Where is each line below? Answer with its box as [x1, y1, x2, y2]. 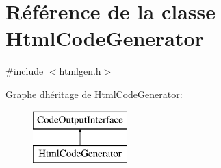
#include [5, 64, 44, 78]
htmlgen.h [59, 64, 101, 78]
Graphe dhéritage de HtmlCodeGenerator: [5, 86, 183, 101]
